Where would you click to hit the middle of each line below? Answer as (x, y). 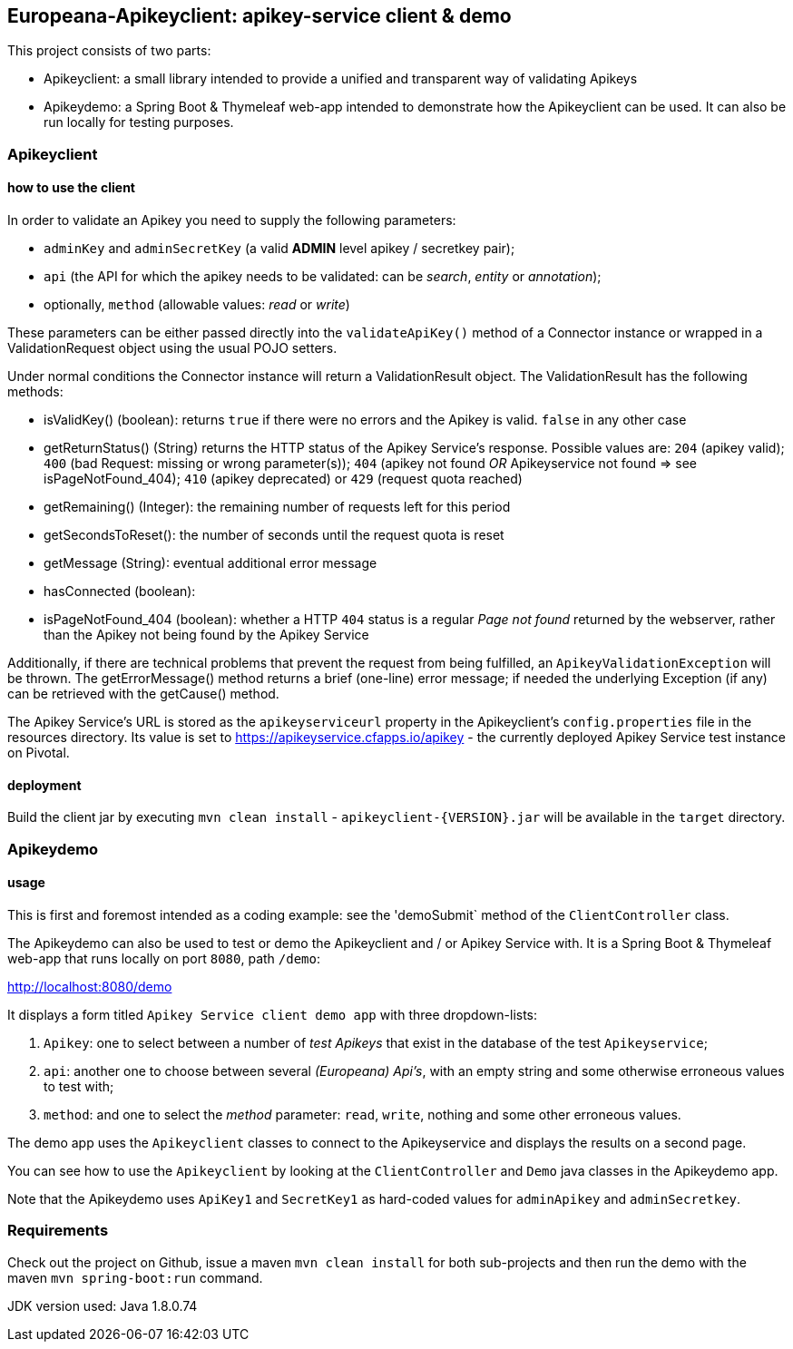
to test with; (79, 1086)
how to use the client (71, 188)
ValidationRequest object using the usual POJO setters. (172, 348)
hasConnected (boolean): (120, 591)
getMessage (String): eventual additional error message (210, 563)
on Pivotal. (39, 753)
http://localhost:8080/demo (90, 986)
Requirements (58, 1231)
